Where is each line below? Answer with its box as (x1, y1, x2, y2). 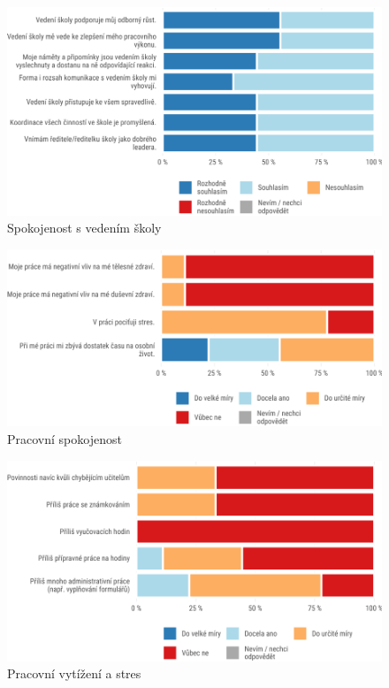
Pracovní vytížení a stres (7, 664, 141, 683)
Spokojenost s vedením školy (7, 218, 162, 237)
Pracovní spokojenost (7, 430, 122, 448)
